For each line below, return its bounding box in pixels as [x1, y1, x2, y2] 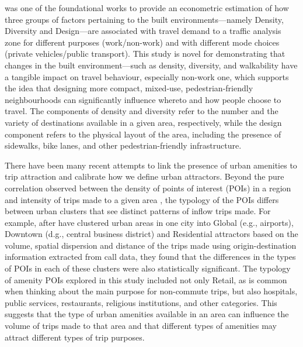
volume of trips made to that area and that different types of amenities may [5, 319, 277, 332]
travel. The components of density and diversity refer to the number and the [5, 105, 278, 117]
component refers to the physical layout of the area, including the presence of [5, 128, 281, 140]
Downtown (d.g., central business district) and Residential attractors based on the [5, 228, 298, 240]
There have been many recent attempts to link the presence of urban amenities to [5, 159, 297, 171]
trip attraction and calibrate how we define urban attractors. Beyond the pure [5, 170, 284, 183]
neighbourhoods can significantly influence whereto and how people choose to [5, 93, 281, 105]
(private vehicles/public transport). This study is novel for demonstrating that [5, 47, 285, 60]
